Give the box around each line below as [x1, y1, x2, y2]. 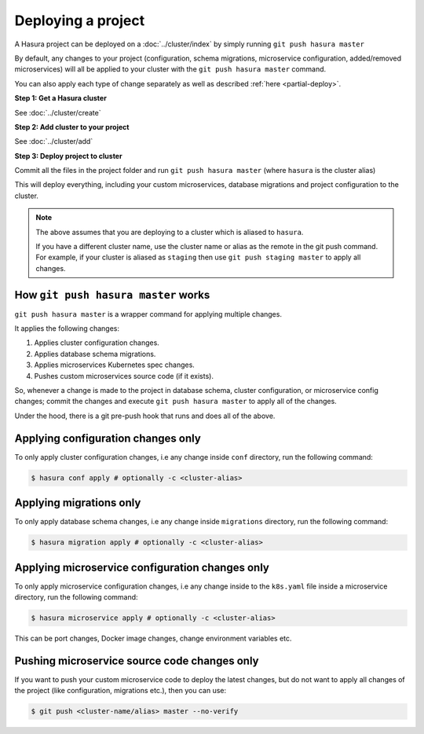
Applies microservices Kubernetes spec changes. [34, 360, 196, 369]
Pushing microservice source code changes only [14, 654, 259, 667]
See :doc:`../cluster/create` [14, 108, 101, 117]
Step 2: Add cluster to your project [14, 122, 130, 131]
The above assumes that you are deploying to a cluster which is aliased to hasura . [35, 227, 304, 237]
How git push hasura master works [14, 288, 210, 302]
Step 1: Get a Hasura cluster [14, 94, 108, 103]
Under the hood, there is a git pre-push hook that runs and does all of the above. [14, 411, 276, 420]
